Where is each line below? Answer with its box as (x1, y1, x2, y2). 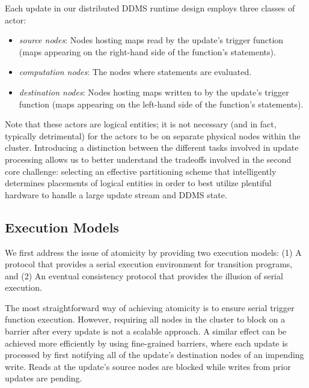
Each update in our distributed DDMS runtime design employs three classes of (5, 2, 295, 14)
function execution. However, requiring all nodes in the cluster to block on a (5, 313, 286, 326)
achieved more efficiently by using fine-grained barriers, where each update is (5, 336, 288, 349)
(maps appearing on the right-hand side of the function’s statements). (19, 45, 276, 58)
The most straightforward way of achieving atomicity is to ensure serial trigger (5, 301, 295, 314)
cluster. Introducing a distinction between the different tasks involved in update (5, 141, 299, 154)
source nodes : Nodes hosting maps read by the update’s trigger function (19, 34, 284, 46)
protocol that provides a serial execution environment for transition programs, (5, 258, 293, 270)
